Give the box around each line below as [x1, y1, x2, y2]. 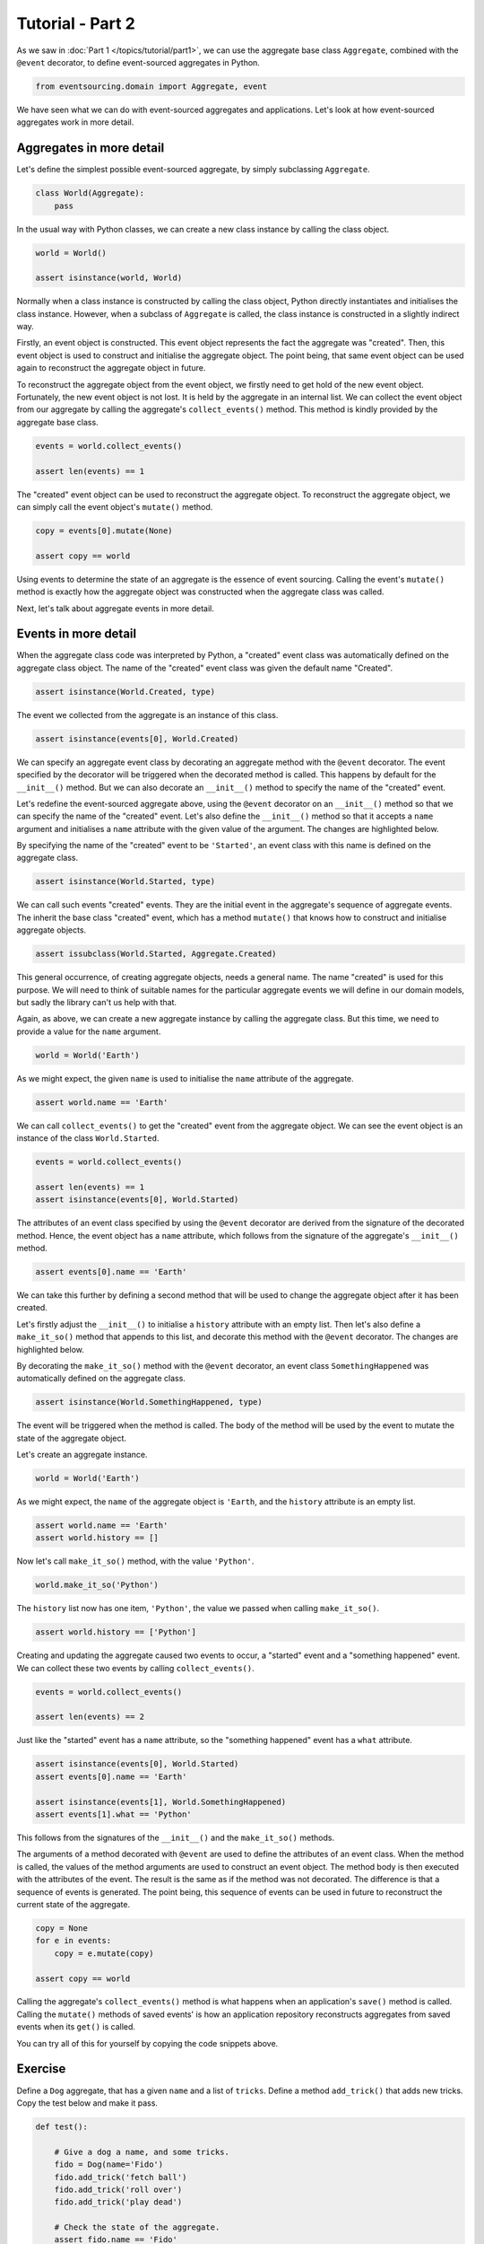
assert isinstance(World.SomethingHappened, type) [35, 1397, 264, 1407]
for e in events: [35, 1935, 112, 1946]
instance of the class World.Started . [16, 1133, 160, 1144]
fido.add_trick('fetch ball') [54, 2172, 187, 2182]
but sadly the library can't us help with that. [16, 996, 177, 1007]
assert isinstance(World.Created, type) [35, 687, 215, 697]
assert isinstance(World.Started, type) [35, 876, 215, 887]
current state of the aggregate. [16, 1898, 130, 1909]
